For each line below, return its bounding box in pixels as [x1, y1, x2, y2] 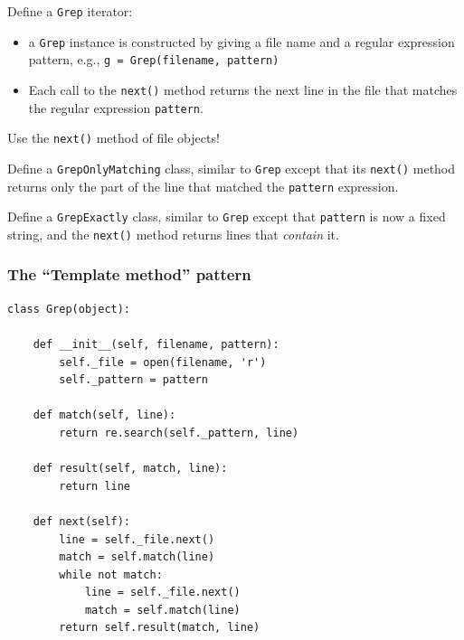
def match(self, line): [33, 409, 176, 422]
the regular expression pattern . [28, 98, 204, 117]
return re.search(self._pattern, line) [59, 426, 299, 439]
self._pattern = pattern [59, 373, 208, 387]
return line [59, 479, 131, 493]
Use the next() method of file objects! [7, 128, 220, 147]
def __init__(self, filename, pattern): [33, 337, 279, 351]
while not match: [59, 568, 163, 581]
